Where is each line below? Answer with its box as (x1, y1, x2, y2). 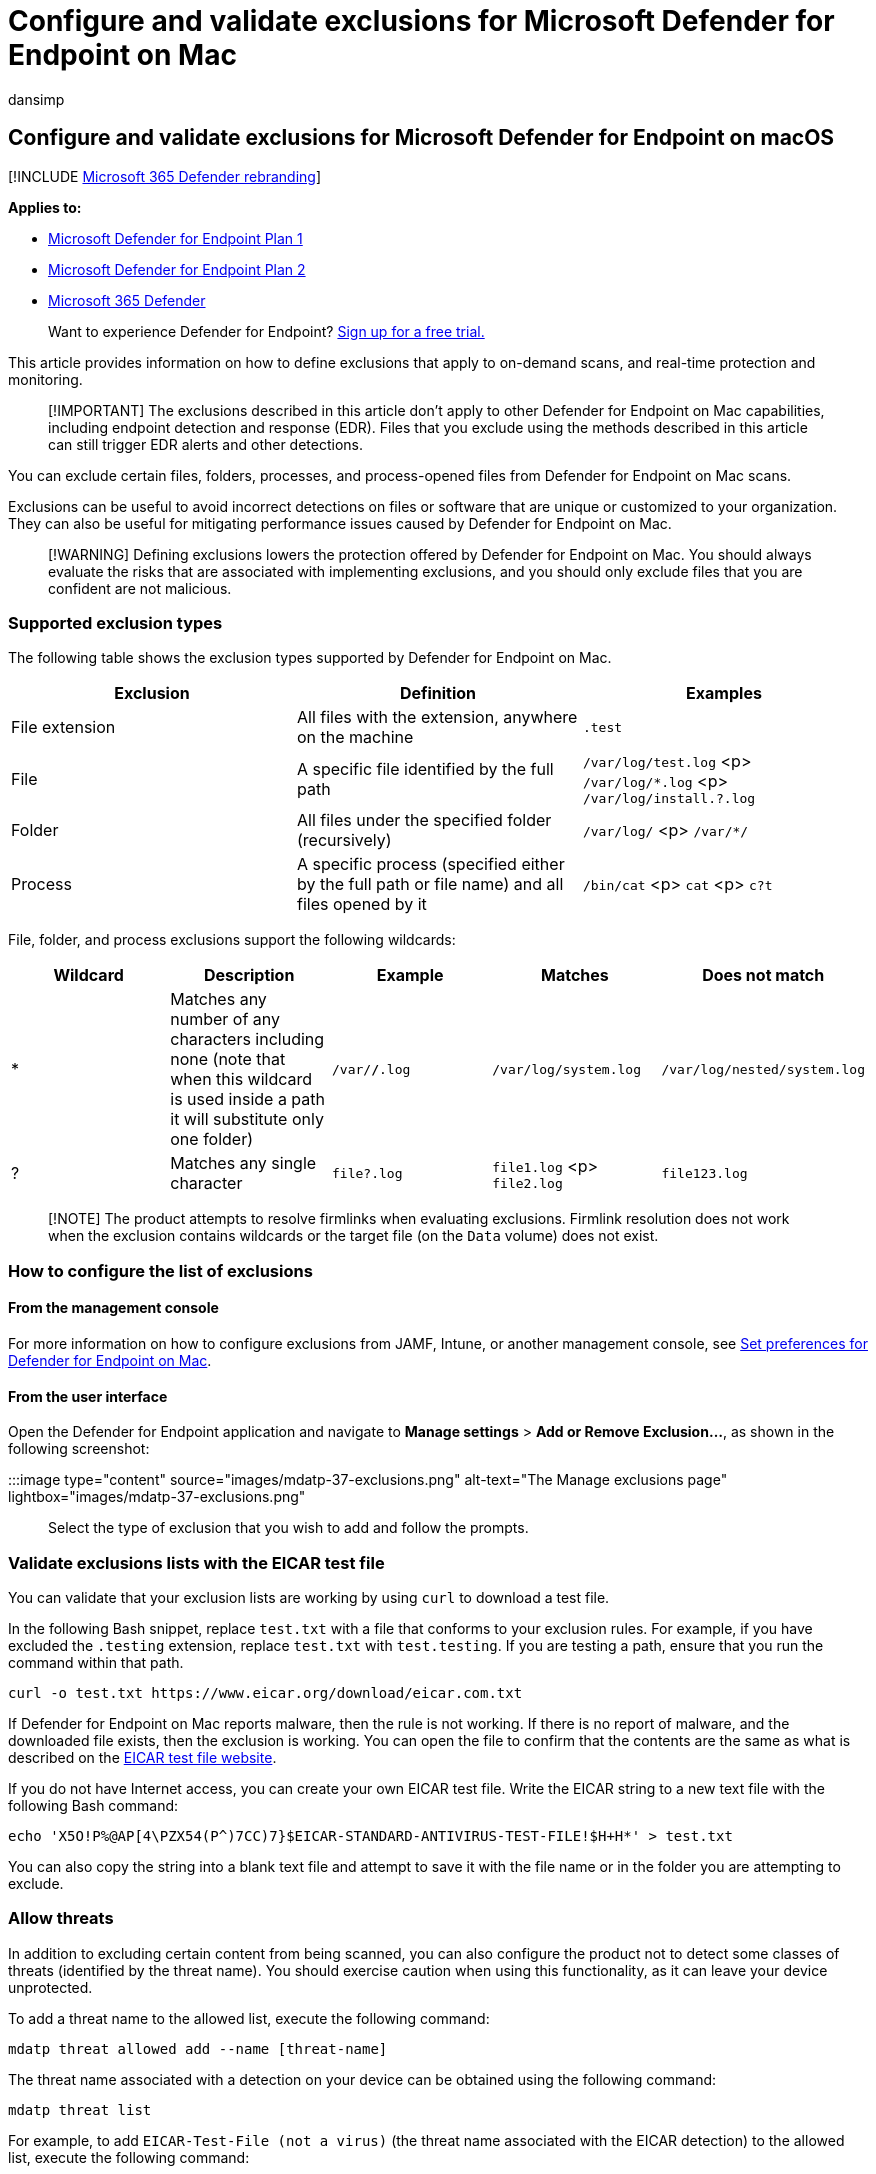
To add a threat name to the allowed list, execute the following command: (8, 2009, 490, 2027)
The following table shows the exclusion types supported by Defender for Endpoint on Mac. (8, 649, 612, 667)
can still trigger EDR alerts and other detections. (48, 435, 364, 453)
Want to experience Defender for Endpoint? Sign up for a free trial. (48, 322, 485, 340)
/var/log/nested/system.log (661, 1061, 865, 1077)
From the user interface (8, 1387, 168, 1405)
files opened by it (296, 894, 427, 915)
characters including (170, 1029, 325, 1050)
